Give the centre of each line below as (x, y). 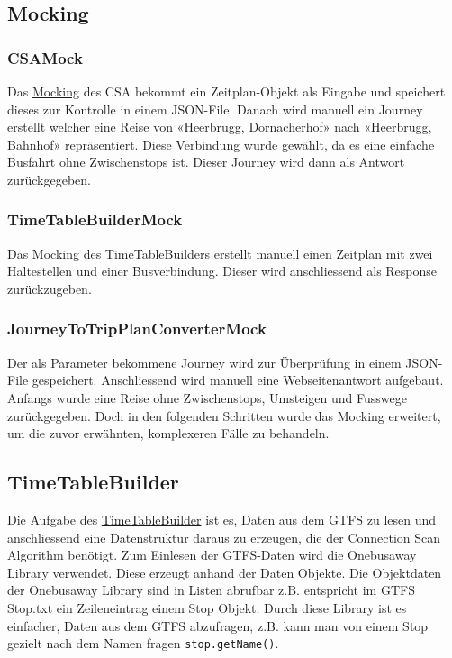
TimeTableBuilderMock (95, 219)
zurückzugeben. (50, 288)
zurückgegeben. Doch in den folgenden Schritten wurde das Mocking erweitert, (224, 415)
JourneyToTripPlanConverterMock (137, 329)
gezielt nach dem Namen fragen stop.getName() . (143, 643)
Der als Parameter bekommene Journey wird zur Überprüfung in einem (204, 362)
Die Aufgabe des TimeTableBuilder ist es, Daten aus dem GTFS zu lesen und (222, 519)
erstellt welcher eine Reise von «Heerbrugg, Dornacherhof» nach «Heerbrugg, (220, 127)
